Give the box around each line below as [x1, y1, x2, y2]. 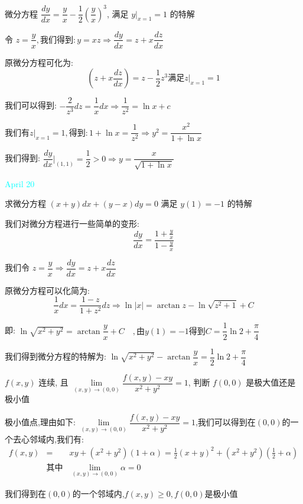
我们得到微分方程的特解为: [5, 350, 106, 362]
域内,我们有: [37, 432, 84, 445]
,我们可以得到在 [195, 416, 256, 428]
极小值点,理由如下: [5, 416, 76, 428]
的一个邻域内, [72, 487, 125, 499]
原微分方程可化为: [5, 56, 73, 68]
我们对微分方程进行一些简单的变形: [5, 217, 139, 229]
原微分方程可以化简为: [5, 284, 90, 296]
